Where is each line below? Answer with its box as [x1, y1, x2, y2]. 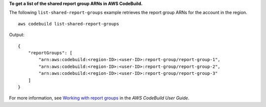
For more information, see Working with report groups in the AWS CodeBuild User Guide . [9, 95, 190, 101]
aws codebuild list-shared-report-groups [18, 21, 119, 26]
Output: [9, 32, 25, 38]
